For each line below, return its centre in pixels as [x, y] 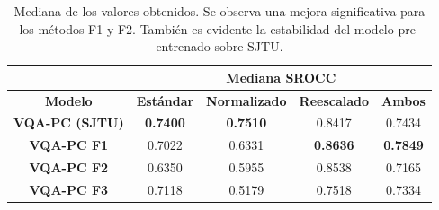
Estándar [165, 100]
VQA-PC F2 [69, 167]
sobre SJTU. [249, 46]
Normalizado [246, 100]
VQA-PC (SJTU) [69, 122]
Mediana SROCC [281, 77]
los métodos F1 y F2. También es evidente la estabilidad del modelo [206, 28]
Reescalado [334, 100]
